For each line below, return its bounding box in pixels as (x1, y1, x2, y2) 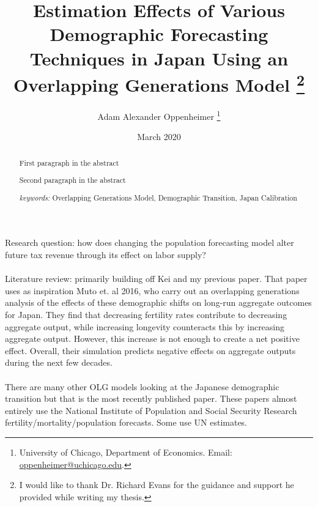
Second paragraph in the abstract (19, 175, 126, 185)
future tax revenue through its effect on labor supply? (5, 248, 206, 261)
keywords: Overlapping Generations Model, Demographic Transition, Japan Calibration (19, 192, 297, 202)
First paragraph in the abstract (19, 157, 119, 168)
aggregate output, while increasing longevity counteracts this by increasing (5, 320, 285, 333)
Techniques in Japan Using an (29, 45, 289, 70)
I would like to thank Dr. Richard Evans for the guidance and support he (19, 478, 294, 491)
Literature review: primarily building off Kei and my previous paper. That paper (5, 272, 308, 285)
